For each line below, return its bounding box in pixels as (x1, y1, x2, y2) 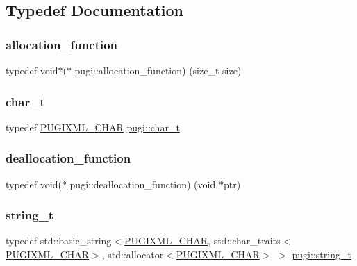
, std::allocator (101, 247, 164, 262)
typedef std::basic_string (6, 233, 112, 248)
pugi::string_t (292, 247, 351, 262)
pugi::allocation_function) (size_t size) (74, 63, 242, 77)
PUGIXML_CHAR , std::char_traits (124, 233, 281, 248)
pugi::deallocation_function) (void (69, 176, 216, 191)
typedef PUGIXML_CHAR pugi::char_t (6, 119, 180, 134)
